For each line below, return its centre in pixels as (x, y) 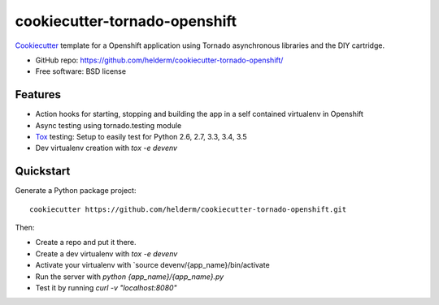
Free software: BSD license (80, 71)
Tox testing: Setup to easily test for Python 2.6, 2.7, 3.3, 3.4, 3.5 (141, 137)
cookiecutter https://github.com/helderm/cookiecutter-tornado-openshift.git (188, 209)
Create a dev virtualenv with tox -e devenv (106, 253)
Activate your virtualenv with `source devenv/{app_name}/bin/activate (152, 265)
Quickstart (43, 172)
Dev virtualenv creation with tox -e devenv (106, 148)
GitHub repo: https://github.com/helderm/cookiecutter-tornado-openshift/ (159, 60)
